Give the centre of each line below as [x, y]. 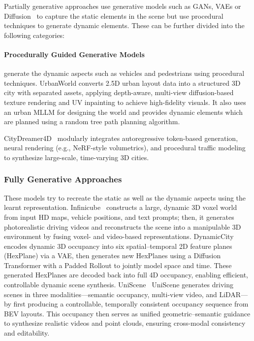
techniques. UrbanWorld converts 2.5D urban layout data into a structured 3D [122, 83]
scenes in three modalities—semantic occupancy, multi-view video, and [111, 294]
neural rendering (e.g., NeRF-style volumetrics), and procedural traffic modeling [125, 148]
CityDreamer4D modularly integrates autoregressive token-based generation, [121, 138]
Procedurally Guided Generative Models [74, 54]
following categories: [34, 35]
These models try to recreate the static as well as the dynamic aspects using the [125, 197]
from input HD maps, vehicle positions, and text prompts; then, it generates [119, 217]
